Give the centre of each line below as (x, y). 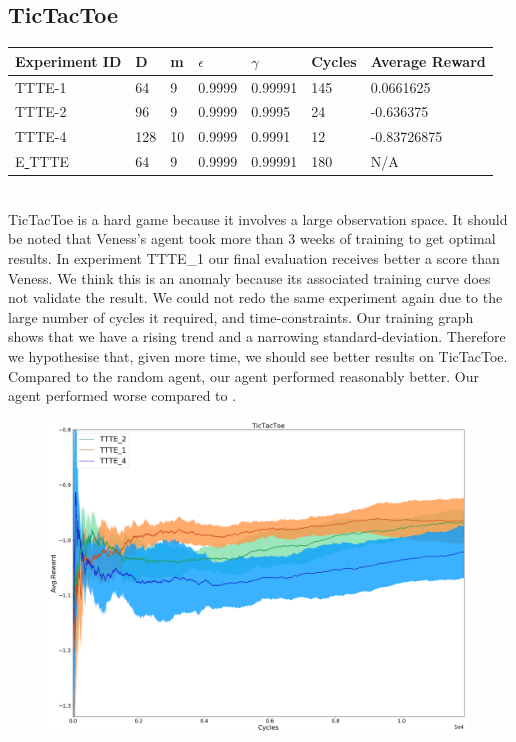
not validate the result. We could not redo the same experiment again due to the (255, 297)
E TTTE (42, 161)
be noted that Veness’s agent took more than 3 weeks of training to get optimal (252, 238)
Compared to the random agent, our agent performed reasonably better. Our (243, 375)
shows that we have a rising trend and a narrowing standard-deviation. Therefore (257, 336)
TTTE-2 (41, 111)
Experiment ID (68, 60)
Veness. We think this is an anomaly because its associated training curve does (249, 277)
